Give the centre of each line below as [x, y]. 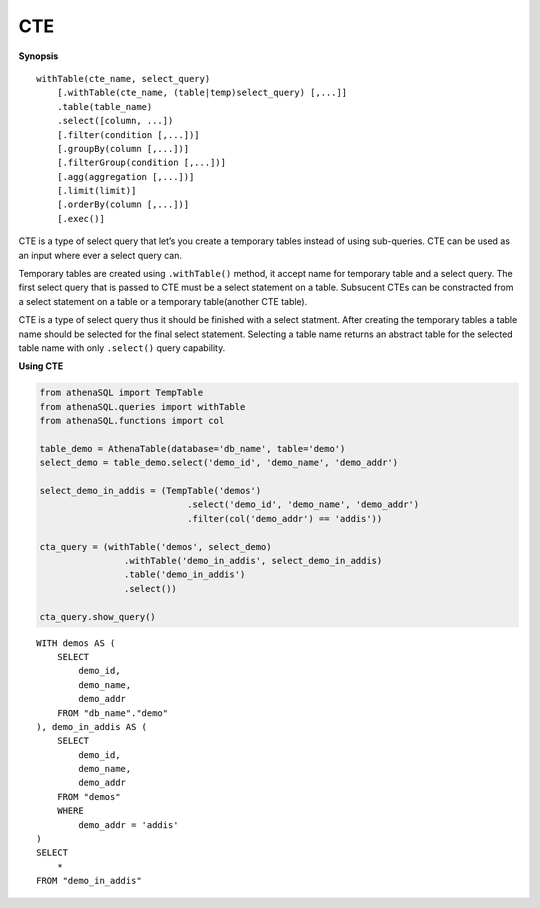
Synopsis [38, 56]
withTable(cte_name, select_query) [123, 78]
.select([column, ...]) [115, 121]
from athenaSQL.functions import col [132, 421]
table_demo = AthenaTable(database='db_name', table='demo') [192, 448]
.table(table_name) [104, 106]
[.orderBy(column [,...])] [123, 204]
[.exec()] [80, 218]
